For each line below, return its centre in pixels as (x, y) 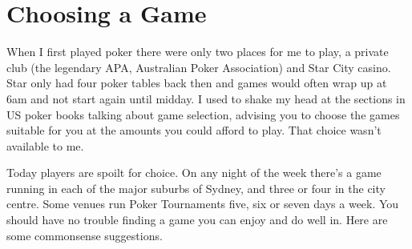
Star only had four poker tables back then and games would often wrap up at (197, 83)
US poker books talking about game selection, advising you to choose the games (203, 114)
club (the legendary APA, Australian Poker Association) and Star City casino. (199, 67)
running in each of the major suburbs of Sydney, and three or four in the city (196, 188)
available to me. (45, 145)
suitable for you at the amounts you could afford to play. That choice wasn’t (194, 130)
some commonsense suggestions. (85, 235)
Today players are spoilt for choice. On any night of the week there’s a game (194, 173)
